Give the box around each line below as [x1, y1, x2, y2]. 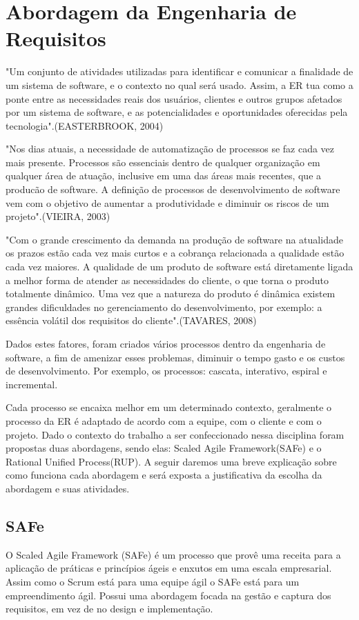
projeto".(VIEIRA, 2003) [6, 209, 110, 223]
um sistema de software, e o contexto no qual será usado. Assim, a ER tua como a [6, 77, 353, 92]
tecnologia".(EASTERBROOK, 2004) [6, 118, 164, 132]
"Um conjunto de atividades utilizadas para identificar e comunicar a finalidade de [6, 64, 353, 79]
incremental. [6, 377, 58, 391]
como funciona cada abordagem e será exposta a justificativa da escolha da [6, 468, 322, 482]
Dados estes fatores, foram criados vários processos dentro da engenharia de [6, 337, 326, 350]
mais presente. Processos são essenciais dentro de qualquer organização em [6, 154, 320, 169]
